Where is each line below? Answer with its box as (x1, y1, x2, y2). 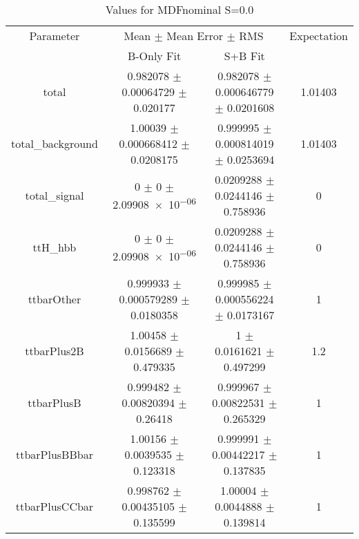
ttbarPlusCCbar (15, 498, 94, 514)
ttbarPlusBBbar (15, 446, 93, 462)
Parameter (29, 28, 80, 44)
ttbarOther (28, 291, 81, 307)
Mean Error (166, 28, 224, 44)
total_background (11, 135, 98, 151)
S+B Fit (224, 48, 265, 64)
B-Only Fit (127, 48, 182, 64)
